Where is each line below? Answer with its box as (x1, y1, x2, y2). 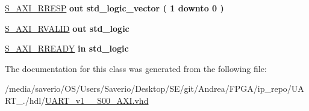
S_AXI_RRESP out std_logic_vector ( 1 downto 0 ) (5, 2, 224, 14)
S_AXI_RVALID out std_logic (5, 22, 130, 34)
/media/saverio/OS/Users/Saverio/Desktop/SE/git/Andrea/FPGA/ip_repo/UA (5, 82, 304, 95)
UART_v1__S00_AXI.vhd (45, 94, 149, 106)
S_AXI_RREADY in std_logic (5, 42, 129, 55)
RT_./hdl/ (5, 94, 46, 106)
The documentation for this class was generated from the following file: (5, 62, 267, 74)
